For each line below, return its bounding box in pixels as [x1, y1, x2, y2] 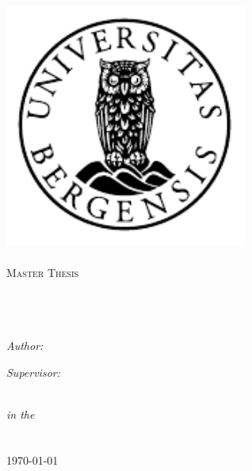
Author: [6, 336, 44, 353]
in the [6, 405, 35, 422]
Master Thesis [6, 264, 79, 280]
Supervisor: [6, 363, 60, 380]
